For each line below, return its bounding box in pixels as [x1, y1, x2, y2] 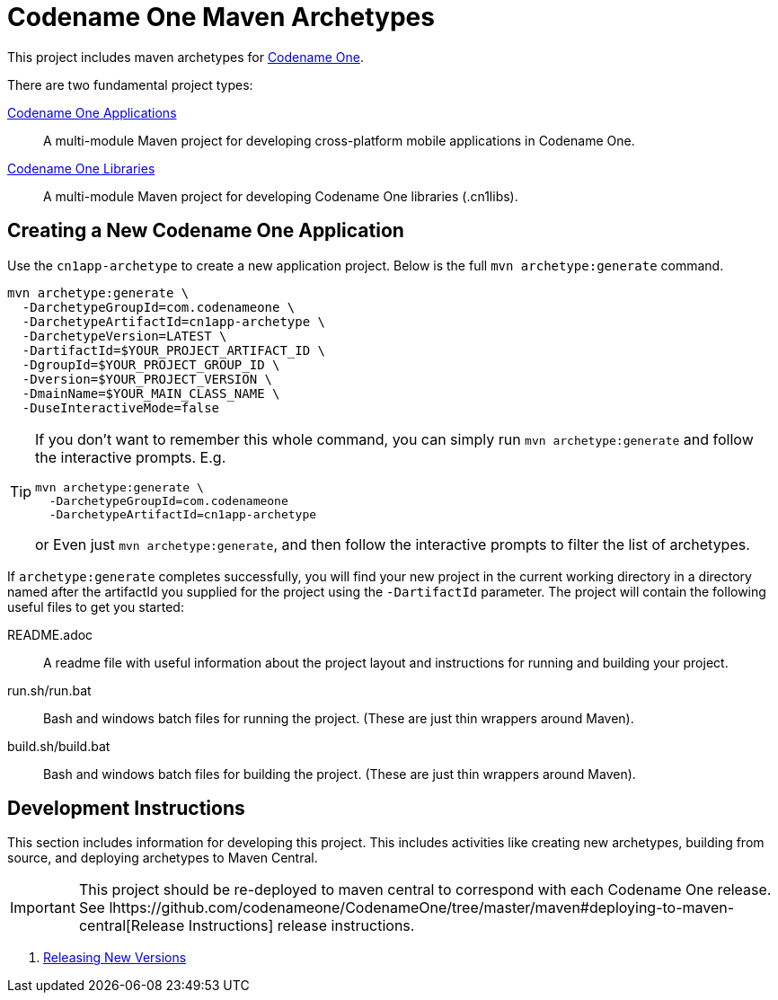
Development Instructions [7, 797, 245, 820]
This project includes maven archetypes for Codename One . [7, 49, 364, 65]
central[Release [78, 916, 185, 935]
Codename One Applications [7, 104, 177, 120]
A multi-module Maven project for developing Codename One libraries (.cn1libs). [43, 188, 518, 204]
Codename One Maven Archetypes [7, 2, 435, 32]
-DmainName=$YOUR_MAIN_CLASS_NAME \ [22, 385, 280, 401]
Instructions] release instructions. [188, 916, 415, 935]
